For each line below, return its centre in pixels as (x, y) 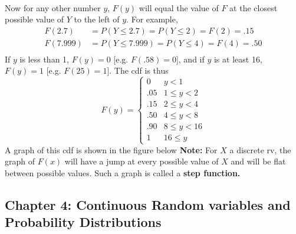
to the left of (97, 19)
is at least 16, (238, 59)
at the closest (254, 7)
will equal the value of (179, 7)
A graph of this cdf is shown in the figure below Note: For (111, 149)
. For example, (152, 19)
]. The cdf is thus (138, 70)
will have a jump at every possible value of (142, 161)
